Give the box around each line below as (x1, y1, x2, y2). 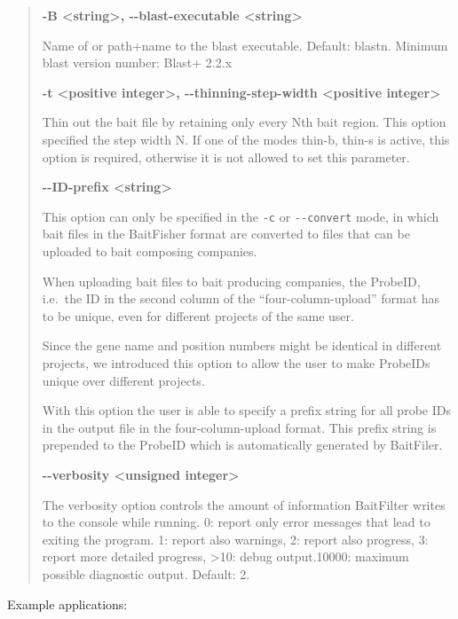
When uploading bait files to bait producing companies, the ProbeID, (42, 271, 421, 290)
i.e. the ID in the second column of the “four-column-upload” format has (42, 289, 440, 308)
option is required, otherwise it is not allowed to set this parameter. (42, 147, 410, 166)
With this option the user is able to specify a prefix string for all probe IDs (42, 401, 451, 419)
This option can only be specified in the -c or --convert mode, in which (42, 207, 439, 225)
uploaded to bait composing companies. (42, 242, 257, 260)
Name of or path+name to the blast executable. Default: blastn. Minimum (42, 35, 448, 54)
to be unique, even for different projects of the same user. (42, 306, 354, 325)
